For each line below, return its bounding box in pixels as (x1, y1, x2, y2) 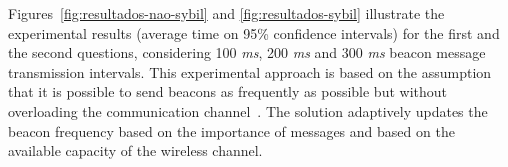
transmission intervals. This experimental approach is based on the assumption (8, 61, 492, 82)
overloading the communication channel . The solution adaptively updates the (8, 100, 488, 121)
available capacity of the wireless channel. (8, 140, 263, 161)
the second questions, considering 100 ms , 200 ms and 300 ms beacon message (8, 42, 486, 63)
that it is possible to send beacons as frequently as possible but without (8, 81, 448, 102)
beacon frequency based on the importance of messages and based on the (8, 120, 455, 141)
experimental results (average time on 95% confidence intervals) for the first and (8, 22, 500, 43)
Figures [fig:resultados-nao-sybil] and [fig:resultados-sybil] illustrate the (8, 3, 445, 23)
